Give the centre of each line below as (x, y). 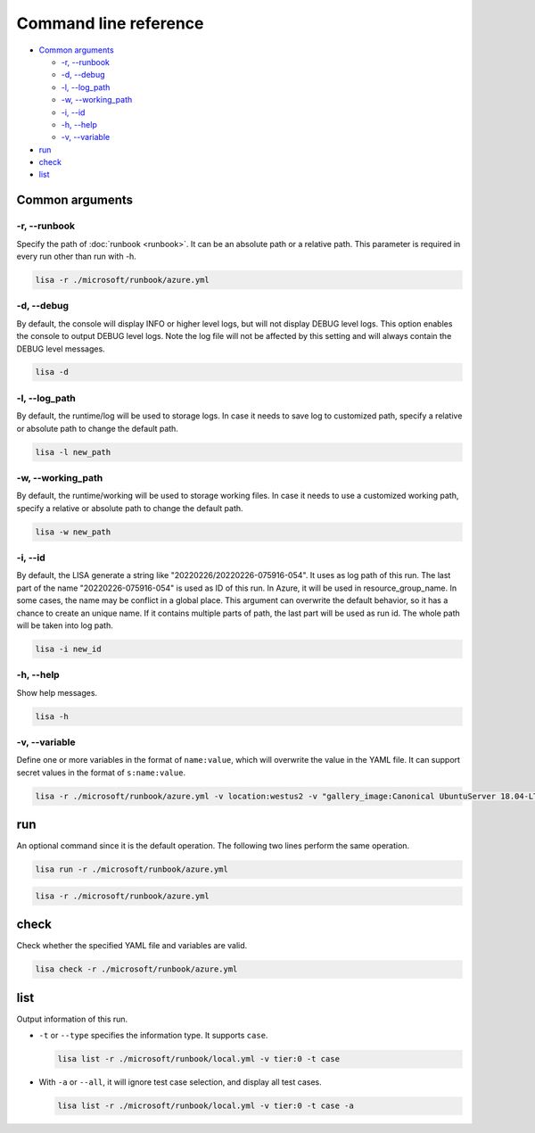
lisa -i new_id (68, 649)
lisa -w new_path (73, 532)
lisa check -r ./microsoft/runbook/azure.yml (136, 969)
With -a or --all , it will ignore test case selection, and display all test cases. (180, 1082)
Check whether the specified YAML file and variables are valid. (132, 946)
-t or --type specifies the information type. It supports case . (153, 1036)
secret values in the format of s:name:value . (101, 773)
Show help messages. (57, 692)
